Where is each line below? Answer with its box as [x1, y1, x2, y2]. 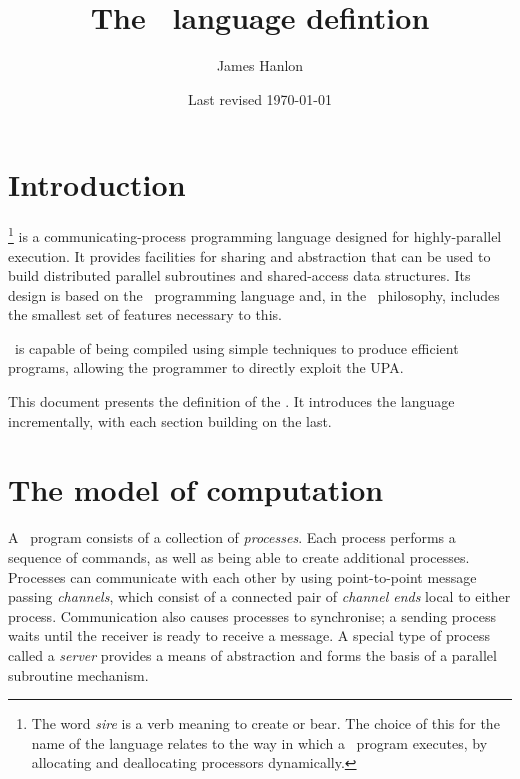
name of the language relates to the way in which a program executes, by [31, 732, 488, 753]
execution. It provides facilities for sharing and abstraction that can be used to [8, 245, 491, 266]
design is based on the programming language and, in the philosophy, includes [8, 284, 500, 305]
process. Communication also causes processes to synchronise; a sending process [8, 605, 496, 626]
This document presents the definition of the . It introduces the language [8, 391, 455, 412]
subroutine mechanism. [8, 664, 149, 685]
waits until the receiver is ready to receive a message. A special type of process [8, 625, 491, 646]
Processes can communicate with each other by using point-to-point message [8, 566, 477, 587]
